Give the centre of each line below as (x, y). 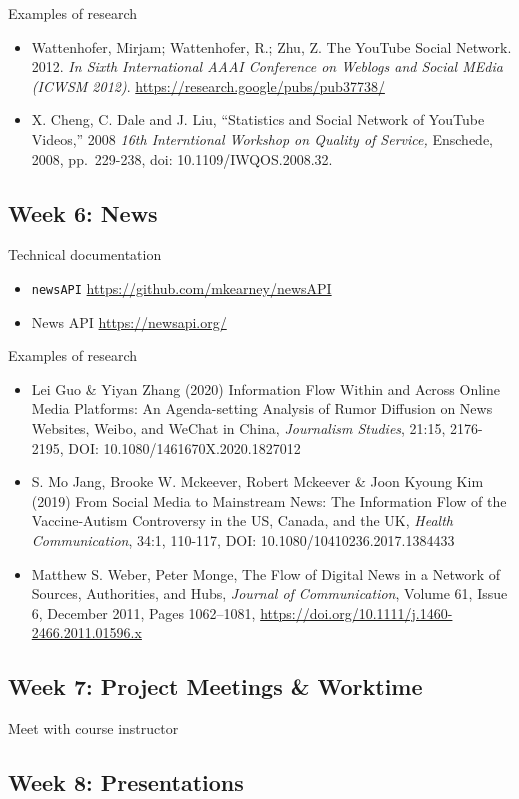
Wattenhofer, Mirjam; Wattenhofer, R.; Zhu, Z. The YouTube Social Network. (271, 46)
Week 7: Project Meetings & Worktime (215, 686)
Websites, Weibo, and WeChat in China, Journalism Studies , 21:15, (238, 427)
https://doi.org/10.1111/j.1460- (356, 612)
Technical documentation (85, 254)
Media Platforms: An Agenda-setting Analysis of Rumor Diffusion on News (262, 408)
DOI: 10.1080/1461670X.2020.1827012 (184, 447)
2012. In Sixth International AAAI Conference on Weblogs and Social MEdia (267, 66)
